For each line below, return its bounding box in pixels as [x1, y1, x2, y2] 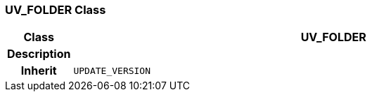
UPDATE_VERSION [73, 65, 151, 76]
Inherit [20, 64, 57, 78]
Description [7, 47, 71, 61]
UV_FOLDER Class [5, 3, 106, 17]
